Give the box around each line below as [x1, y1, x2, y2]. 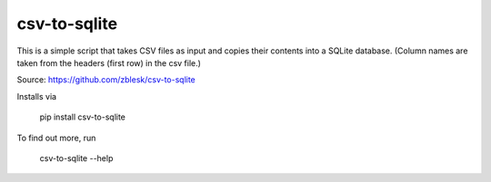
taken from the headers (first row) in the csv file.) [16, 57, 202, 68]
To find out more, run [16, 132, 96, 143]
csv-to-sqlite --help [39, 152, 114, 163]
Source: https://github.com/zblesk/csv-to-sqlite [16, 74, 195, 85]
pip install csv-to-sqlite [39, 111, 126, 122]
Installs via [16, 91, 57, 101]
